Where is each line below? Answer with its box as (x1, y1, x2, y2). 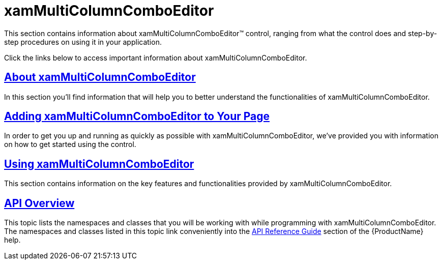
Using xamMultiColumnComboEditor (4, 157, 194, 170)
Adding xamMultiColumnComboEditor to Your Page (4, 110, 270, 123)
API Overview (4, 196, 75, 210)
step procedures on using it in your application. (4, 37, 162, 46)
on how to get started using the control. (4, 140, 136, 149)
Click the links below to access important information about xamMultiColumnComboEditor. (4, 53, 307, 62)
